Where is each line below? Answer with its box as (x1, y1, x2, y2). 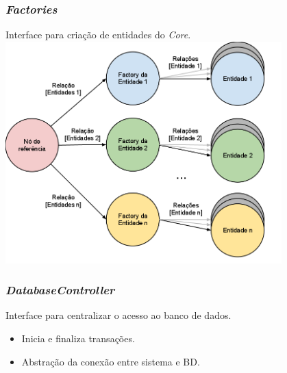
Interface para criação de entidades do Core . (5, 27, 191, 42)
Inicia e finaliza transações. (21, 331, 135, 346)
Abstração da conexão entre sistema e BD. (21, 354, 200, 368)
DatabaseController (5, 281, 115, 298)
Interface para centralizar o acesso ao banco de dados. (5, 308, 232, 322)
